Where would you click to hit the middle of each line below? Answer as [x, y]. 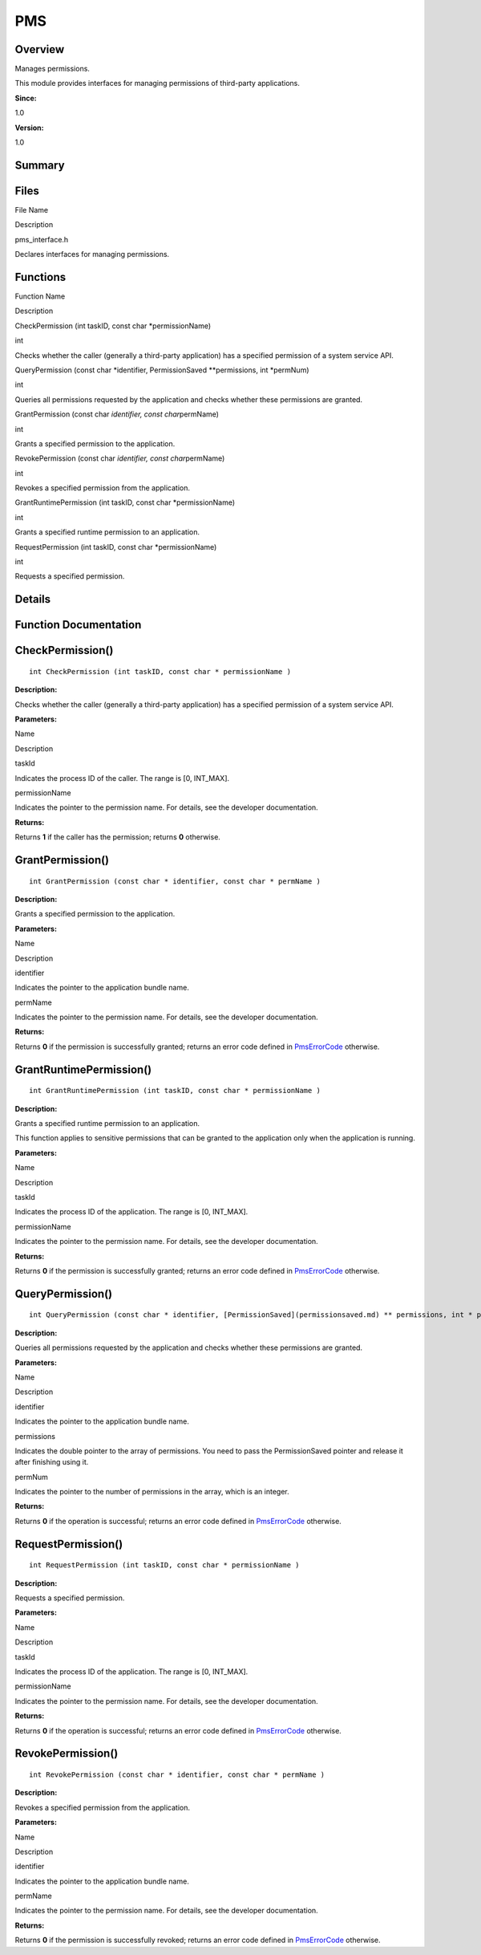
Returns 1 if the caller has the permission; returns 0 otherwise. [117, 837]
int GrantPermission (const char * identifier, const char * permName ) [175, 881]
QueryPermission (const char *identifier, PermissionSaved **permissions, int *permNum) [162, 370]
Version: [29, 128]
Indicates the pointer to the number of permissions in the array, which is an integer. [152, 1492]
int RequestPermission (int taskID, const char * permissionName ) [164, 1565]
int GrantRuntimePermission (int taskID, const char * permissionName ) [175, 1091]
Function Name [40, 296]
